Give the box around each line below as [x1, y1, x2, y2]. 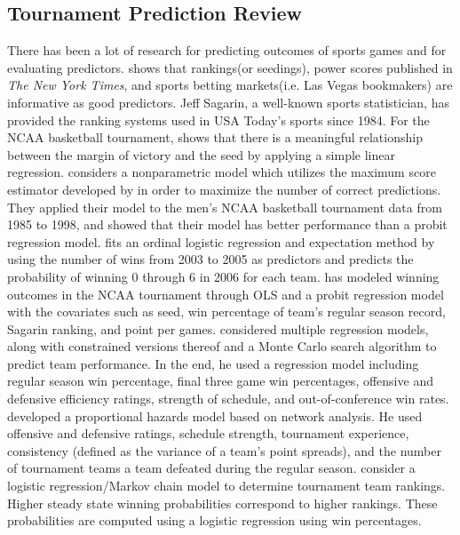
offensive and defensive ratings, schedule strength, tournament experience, [7, 424, 409, 443]
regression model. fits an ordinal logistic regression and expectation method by [7, 232, 435, 251]
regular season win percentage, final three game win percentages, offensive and [7, 371, 433, 390]
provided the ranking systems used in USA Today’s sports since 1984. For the [7, 110, 430, 129]
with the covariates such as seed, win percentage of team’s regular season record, [7, 302, 446, 321]
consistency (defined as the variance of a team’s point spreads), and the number [7, 441, 442, 459]
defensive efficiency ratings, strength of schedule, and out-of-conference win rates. [7, 389, 449, 408]
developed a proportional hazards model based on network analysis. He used [7, 406, 423, 425]
